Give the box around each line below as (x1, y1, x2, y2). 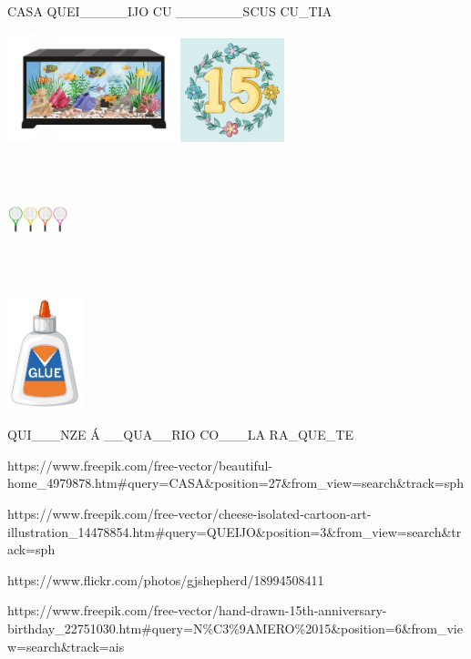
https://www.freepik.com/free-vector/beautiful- (7, 455, 273, 474)
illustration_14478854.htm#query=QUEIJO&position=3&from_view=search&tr (7, 522, 462, 541)
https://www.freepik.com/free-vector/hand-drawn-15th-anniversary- (7, 601, 387, 620)
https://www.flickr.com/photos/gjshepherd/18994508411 (7, 570, 324, 589)
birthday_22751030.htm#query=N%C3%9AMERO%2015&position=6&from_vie (7, 618, 463, 637)
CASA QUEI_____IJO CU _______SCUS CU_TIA (7, 2, 333, 20)
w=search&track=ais (7, 636, 125, 655)
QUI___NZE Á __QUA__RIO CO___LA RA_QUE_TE (7, 425, 353, 444)
